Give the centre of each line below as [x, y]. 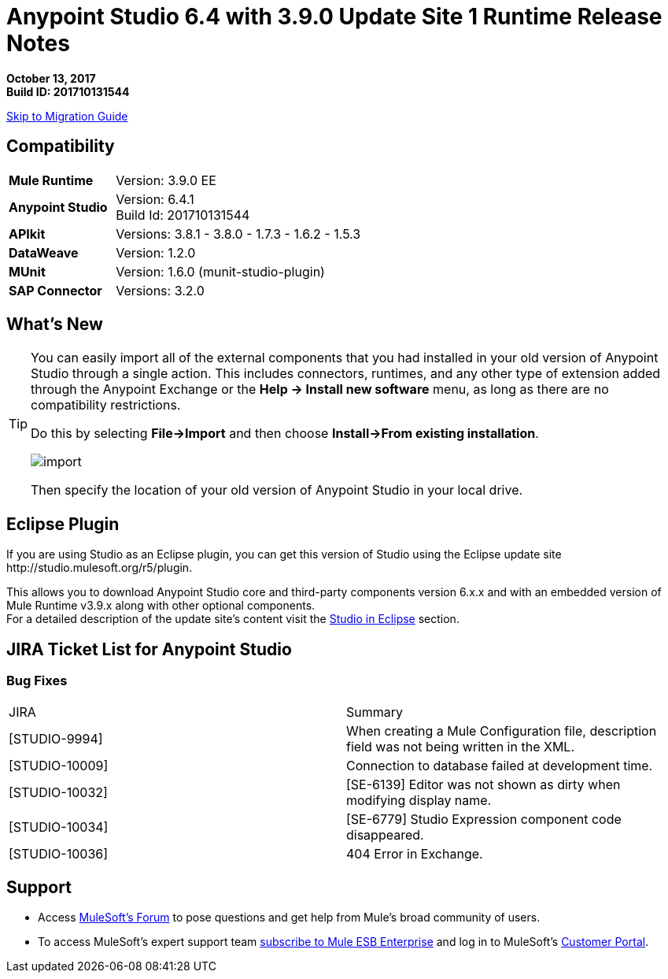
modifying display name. [419, 800]
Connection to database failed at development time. [500, 765]
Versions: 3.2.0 [160, 290]
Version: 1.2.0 [156, 252]
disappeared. [385, 834]
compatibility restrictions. [106, 405]
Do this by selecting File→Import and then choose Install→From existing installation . [285, 434]
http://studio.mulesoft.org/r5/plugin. [100, 568]
